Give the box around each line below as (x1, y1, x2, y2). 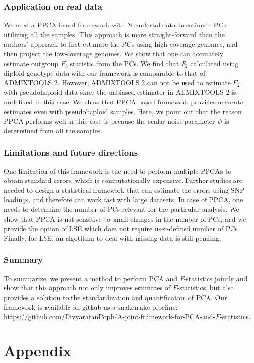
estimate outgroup (4, 58, 59, 68)
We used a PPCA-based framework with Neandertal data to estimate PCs (4, 20, 227, 30)
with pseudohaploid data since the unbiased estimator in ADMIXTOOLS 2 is (4, 87, 236, 97)
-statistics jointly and (184, 273, 248, 283)
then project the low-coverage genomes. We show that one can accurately (4, 49, 224, 58)
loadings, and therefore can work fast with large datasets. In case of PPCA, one (4, 194, 243, 205)
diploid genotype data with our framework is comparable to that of (4, 68, 206, 78)
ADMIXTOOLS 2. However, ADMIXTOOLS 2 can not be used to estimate (4, 77, 231, 87)
